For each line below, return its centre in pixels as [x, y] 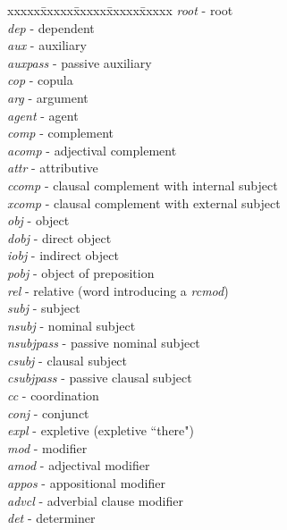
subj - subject [44, 308]
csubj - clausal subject [68, 360]
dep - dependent [51, 27]
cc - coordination [53, 395]
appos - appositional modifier [86, 483]
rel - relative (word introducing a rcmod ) [118, 290]
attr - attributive [53, 168]
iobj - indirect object [63, 255]
